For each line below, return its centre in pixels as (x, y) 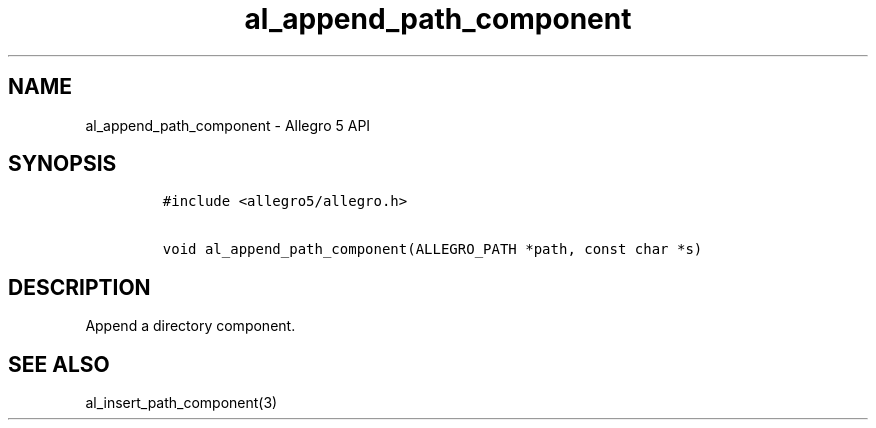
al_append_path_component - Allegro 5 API (228, 125)
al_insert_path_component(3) (181, 403)
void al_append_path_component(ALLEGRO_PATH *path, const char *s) (432, 249)
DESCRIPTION (79, 287)
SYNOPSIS (62, 164)
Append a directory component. (190, 326)
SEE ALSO (59, 364)
